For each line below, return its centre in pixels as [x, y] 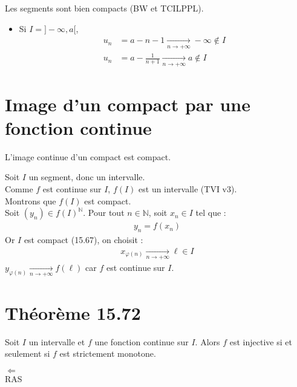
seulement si [28, 353]
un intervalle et [57, 341]
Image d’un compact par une [128, 104]
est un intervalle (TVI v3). [188, 189]
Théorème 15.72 [73, 312]
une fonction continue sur [142, 341]
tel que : [211, 213]
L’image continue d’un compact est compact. [88, 156]
